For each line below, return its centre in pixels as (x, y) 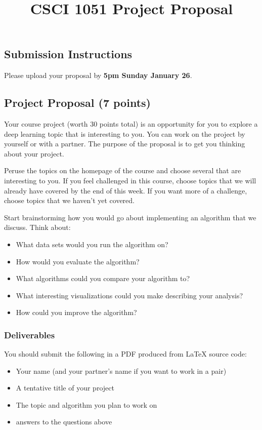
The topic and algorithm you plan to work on (86, 404)
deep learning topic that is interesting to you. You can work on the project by (125, 133)
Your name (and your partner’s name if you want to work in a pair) (121, 370)
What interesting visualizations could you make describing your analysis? (129, 295)
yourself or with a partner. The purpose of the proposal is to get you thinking (125, 144)
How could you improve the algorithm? (76, 312)
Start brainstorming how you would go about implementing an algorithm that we (130, 217)
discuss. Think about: (37, 227)
